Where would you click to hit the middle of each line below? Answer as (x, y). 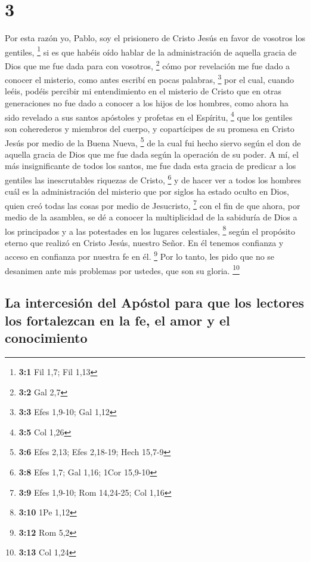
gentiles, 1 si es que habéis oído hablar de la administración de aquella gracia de (151, 51)
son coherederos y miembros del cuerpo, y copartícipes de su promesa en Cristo (150, 128)
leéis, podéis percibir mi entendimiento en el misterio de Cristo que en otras (143, 91)
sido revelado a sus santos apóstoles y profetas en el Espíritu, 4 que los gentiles (149, 116)
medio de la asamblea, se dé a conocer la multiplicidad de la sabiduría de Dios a (151, 217)
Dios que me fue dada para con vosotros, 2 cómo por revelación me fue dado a (148, 65)
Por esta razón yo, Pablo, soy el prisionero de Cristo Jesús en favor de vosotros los (155, 38)
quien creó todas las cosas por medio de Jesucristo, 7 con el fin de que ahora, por (153, 204)
